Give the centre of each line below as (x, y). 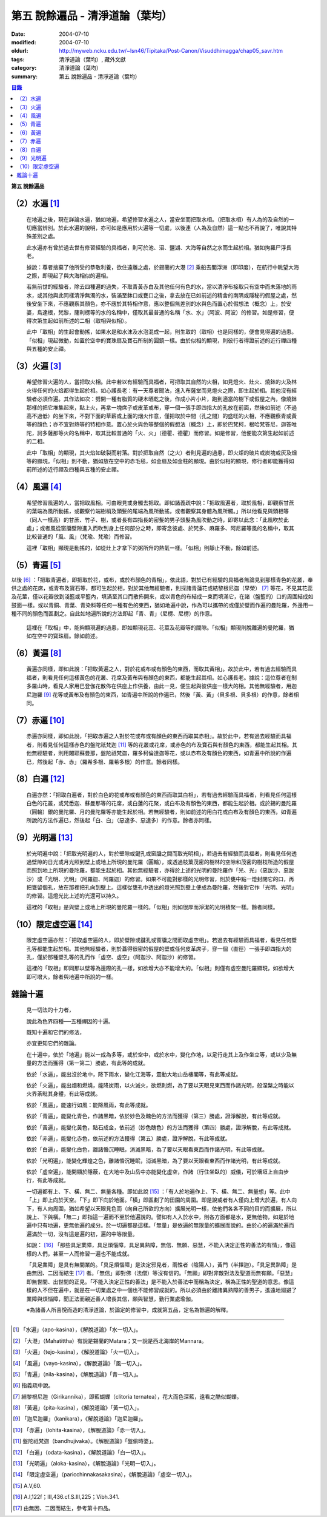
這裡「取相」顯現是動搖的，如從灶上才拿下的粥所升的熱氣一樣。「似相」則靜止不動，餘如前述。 (144, 548)
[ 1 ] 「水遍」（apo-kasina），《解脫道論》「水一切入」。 (77, 1329)
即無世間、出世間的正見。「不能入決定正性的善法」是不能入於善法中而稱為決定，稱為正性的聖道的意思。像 (157, 1282)
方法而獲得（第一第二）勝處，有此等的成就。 (92, 1063)
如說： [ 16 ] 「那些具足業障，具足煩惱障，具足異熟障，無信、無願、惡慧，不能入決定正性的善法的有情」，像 (158, 1245)
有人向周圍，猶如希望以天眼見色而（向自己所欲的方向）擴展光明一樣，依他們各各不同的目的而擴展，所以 (167, 1208)
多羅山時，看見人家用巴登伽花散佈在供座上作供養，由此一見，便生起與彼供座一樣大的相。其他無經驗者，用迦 (161, 686)
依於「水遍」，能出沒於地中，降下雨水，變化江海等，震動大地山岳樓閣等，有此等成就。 (134, 1074)
